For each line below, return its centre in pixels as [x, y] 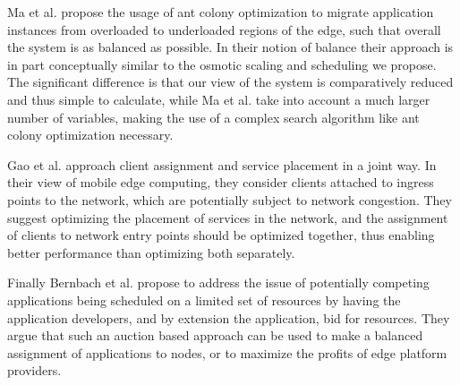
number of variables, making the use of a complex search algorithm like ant [213, 117]
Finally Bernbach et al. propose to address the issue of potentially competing [218, 282]
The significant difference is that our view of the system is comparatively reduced [230, 82]
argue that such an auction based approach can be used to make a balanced [215, 335]
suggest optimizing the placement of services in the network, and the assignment [228, 217]
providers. [34, 370]
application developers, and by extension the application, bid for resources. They [229, 317]
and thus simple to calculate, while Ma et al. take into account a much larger [219, 99]
